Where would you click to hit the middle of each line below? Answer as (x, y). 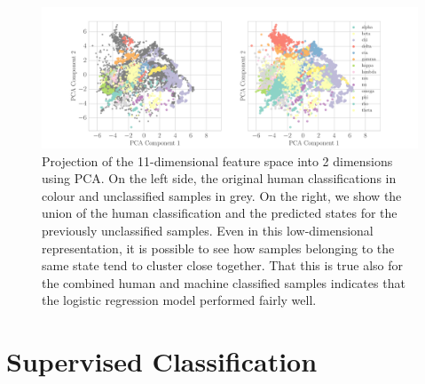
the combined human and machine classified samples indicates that (224, 282)
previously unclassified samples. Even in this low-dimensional (208, 230)
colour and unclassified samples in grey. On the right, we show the (222, 195)
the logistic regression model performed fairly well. (179, 300)
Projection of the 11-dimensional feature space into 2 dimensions (217, 160)
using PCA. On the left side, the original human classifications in (219, 178)
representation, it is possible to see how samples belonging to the (218, 248)
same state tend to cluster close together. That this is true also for (223, 265)
